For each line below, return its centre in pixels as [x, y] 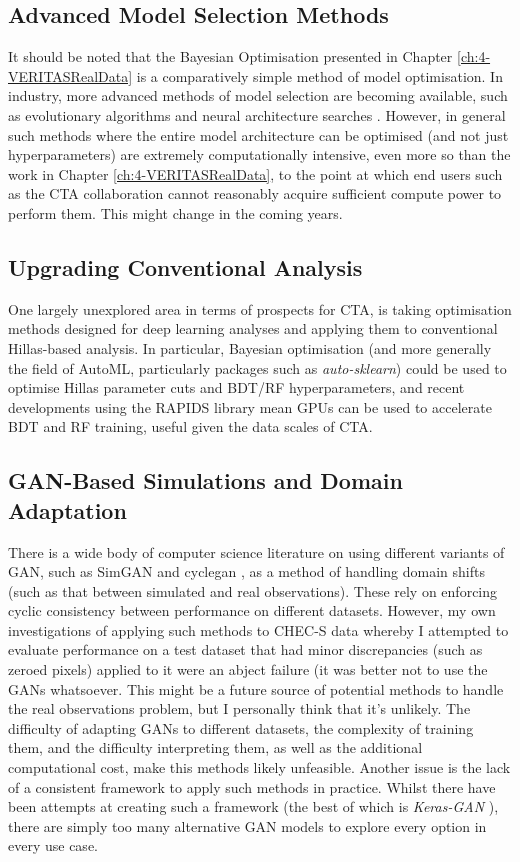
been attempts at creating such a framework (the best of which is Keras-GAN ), [253, 806]
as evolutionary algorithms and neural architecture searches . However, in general [257, 114]
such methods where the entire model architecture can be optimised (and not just [258, 134]
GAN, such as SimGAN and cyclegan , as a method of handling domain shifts [246, 571]
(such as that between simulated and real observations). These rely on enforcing [253, 590]
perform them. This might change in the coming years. [175, 212]
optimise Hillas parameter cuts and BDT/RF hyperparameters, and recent [236, 387]
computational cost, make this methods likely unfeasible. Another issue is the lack [259, 767]
